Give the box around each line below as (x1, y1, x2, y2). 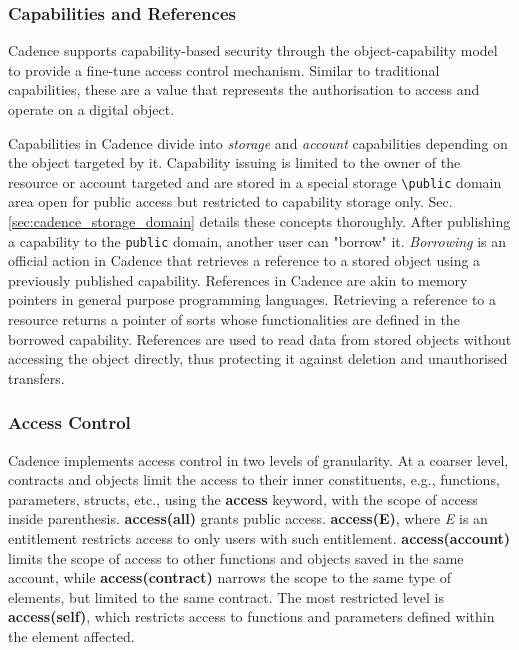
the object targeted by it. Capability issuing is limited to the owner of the (8, 152, 461, 173)
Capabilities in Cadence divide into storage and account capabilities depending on (8, 132, 508, 153)
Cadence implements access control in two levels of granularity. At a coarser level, (8, 449, 509, 470)
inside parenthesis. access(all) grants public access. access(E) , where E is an (8, 508, 488, 529)
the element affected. (8, 626, 135, 646)
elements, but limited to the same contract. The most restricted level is (8, 586, 444, 607)
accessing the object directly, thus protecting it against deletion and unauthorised (8, 348, 508, 369)
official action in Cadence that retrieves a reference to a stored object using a (8, 250, 481, 271)
